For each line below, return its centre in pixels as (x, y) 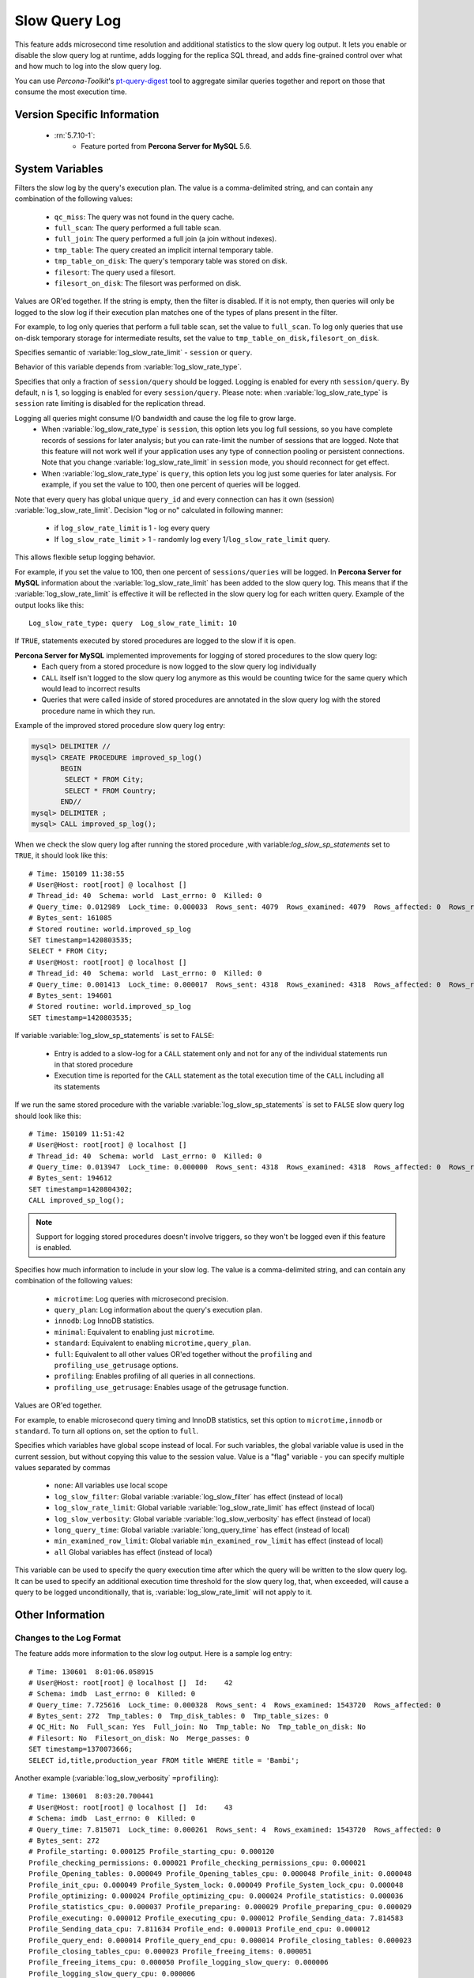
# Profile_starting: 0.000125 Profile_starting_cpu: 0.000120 (152, 1852)
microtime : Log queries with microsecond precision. (141, 1298)
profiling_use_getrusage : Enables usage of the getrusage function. (171, 1387)
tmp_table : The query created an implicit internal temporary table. (164, 250)
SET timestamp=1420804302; (81, 1189)
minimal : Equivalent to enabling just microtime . (134, 1332)
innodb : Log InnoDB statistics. (104, 1321)
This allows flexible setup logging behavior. (85, 557)
